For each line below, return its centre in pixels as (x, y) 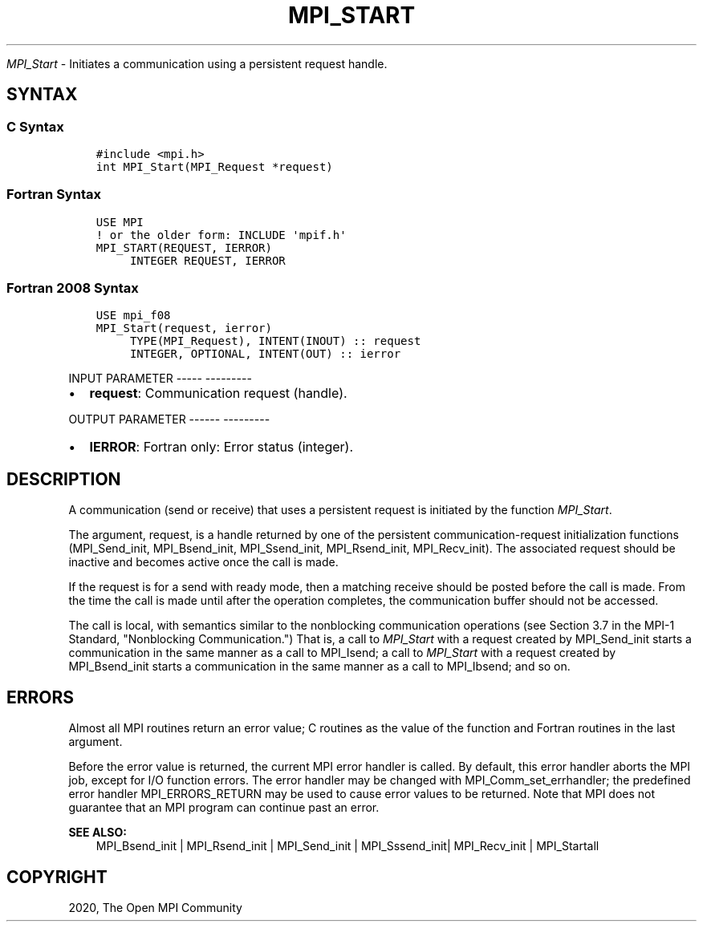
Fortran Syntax (54, 195)
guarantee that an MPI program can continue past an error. (224, 808)
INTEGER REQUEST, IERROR (207, 260)
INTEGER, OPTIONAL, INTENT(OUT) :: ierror (265, 354)
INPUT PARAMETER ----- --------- (160, 379)
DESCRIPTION (64, 479)
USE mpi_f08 (133, 316)
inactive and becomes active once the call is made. (203, 562)
